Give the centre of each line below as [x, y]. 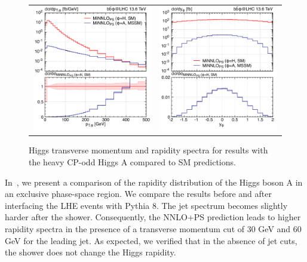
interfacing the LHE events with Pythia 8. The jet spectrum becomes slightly [146, 205]
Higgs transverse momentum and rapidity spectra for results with [148, 150]
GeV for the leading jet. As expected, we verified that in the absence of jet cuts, [151, 240]
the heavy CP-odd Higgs [73, 162]
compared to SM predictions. [183, 162]
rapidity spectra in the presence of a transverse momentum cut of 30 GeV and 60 [153, 228]
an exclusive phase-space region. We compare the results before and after [138, 194]
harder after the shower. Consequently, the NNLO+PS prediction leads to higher [153, 217]
